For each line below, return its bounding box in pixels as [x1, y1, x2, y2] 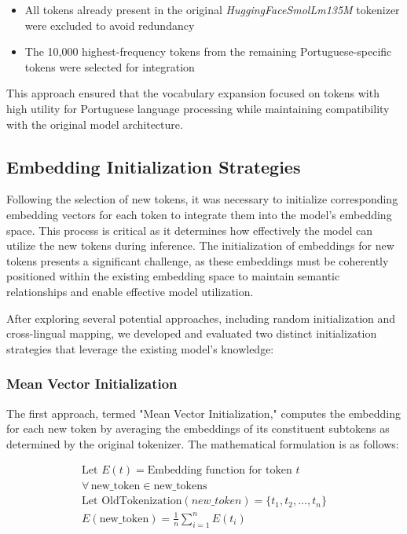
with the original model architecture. [6, 115, 183, 132]
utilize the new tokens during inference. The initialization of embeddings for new [6, 237, 394, 254]
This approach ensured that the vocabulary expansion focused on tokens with [6, 85, 379, 101]
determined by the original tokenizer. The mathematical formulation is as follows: [6, 435, 399, 452]
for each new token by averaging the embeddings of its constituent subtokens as [6, 420, 390, 437]
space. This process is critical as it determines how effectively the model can [6, 221, 373, 238]
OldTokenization [101, 496, 182, 507]
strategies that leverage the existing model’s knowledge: [6, 340, 274, 357]
